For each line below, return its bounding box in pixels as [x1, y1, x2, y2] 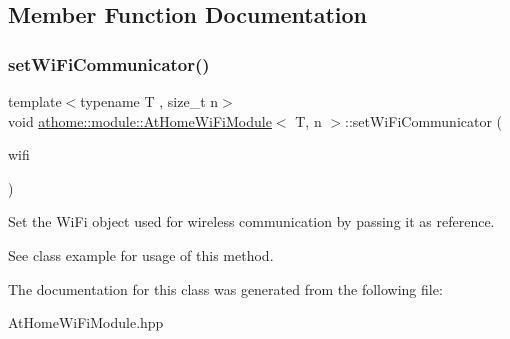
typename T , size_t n [80, 91, 219, 111]
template [8, 91, 62, 111]
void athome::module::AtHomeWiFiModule [8, 110, 272, 131]
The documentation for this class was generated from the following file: [8, 278, 443, 299]
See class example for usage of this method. [8, 244, 274, 265]
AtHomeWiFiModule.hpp [8, 312, 164, 333]
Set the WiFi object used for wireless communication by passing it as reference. [8, 211, 495, 232]
